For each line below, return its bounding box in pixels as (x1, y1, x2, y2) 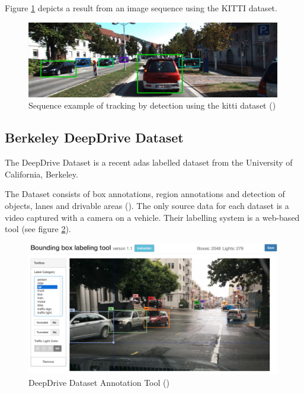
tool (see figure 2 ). (5, 223, 71, 235)
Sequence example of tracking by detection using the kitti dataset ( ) (28, 99, 276, 112)
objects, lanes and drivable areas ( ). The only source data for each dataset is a (5, 199, 289, 212)
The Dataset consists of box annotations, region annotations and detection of (5, 188, 285, 200)
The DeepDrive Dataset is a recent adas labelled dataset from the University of (5, 156, 293, 169)
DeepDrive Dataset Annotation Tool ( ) (28, 376, 169, 388)
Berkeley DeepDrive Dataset (5, 128, 184, 147)
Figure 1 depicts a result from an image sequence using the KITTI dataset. (5, 2, 277, 14)
